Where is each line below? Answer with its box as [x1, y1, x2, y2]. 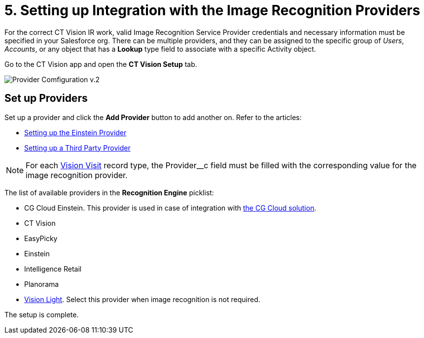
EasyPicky [24, 234, 58, 243]
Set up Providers [4, 92, 88, 105]
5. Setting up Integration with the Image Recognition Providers [4, 2, 421, 19]
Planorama [24, 279, 59, 288]
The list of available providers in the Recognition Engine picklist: [4, 188, 214, 197]
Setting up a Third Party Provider [24, 143, 131, 152]
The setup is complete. [4, 310, 79, 319]
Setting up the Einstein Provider [24, 128, 127, 137]
